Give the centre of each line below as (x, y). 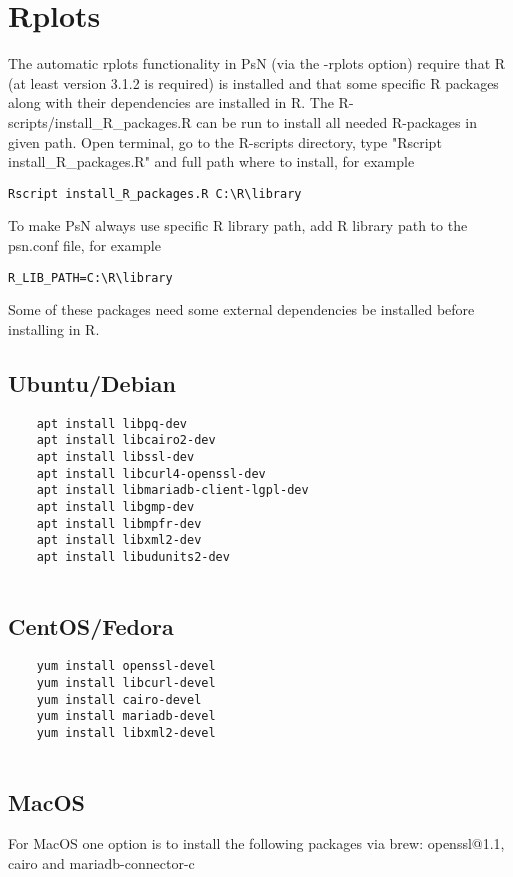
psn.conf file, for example (84, 244)
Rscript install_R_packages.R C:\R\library (155, 193)
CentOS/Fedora (91, 625)
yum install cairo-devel (119, 699)
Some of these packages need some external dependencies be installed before (241, 309)
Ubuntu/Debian (92, 382)
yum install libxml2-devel (126, 732)
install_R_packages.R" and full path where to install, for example (211, 161)
